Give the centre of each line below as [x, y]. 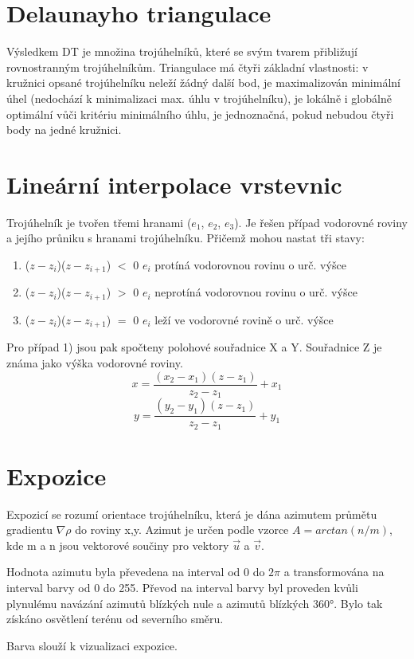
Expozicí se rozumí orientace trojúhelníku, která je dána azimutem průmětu [192, 514]
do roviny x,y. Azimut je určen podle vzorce [182, 530]
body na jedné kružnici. [64, 129]
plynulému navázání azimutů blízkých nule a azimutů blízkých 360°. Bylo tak [195, 603]
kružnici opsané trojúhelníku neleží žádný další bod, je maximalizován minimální [203, 82]
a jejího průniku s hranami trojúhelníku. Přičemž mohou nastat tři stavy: [186, 238]
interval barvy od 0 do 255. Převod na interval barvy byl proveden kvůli [182, 588]
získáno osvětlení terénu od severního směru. [115, 619]
